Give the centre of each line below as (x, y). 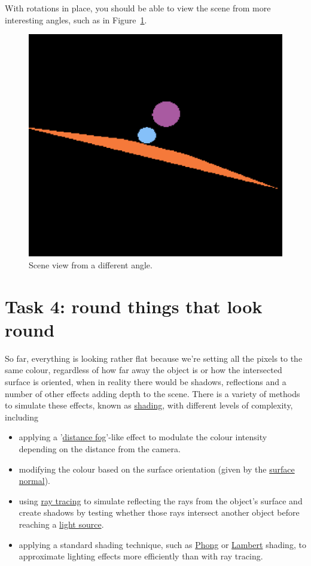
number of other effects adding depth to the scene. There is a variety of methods (153, 393)
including (22, 417)
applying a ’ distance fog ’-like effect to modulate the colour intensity (143, 437)
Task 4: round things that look (134, 306)
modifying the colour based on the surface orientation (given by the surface (157, 469)
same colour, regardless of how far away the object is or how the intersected (144, 370)
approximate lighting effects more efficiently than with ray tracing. (141, 556)
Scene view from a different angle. (91, 264)
